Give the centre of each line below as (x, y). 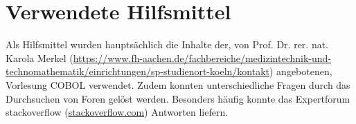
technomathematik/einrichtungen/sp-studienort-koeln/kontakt (137, 71)
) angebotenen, (301, 71)
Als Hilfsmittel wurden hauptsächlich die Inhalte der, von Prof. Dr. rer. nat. (167, 44)
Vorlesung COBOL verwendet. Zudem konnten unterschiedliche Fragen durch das (178, 84)
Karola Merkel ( (39, 58)
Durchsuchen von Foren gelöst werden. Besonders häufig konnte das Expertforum (178, 98)
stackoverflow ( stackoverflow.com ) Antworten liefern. (117, 112)
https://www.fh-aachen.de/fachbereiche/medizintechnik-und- (202, 58)
